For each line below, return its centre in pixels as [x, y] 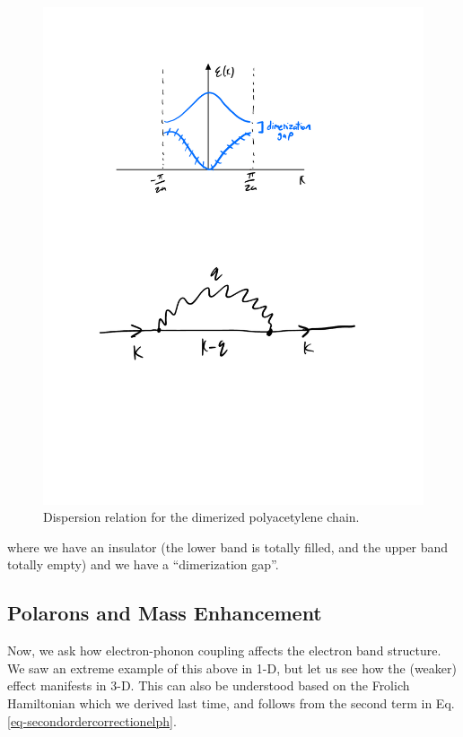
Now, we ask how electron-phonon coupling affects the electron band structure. [224, 650]
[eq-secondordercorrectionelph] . [92, 720]
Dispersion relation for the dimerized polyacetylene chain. [201, 517]
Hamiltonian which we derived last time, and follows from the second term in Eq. [231, 703]
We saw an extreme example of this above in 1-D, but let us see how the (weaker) [232, 668]
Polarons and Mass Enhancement [165, 613]
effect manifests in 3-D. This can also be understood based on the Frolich [209, 685]
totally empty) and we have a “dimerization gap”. [143, 564]
